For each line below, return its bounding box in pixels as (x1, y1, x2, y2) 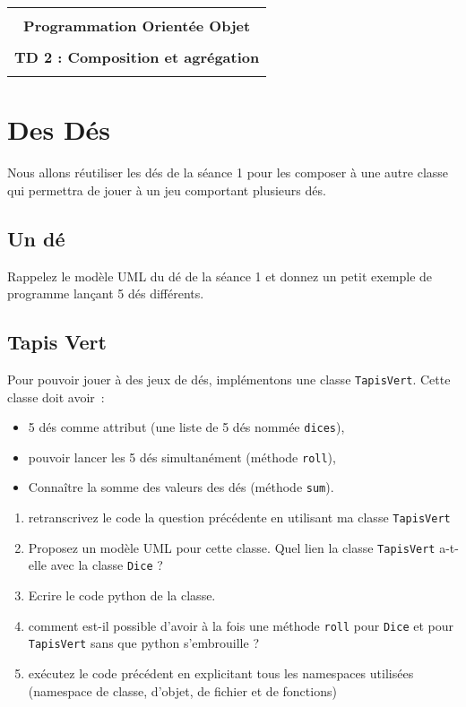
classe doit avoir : (7, 387, 105, 406)
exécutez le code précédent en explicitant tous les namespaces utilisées (28, 664, 414, 682)
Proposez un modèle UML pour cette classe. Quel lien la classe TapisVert (28, 538, 436, 556)
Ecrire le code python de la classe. (28, 586, 216, 605)
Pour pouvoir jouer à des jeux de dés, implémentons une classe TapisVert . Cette (7, 369, 451, 388)
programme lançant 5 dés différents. (7, 284, 204, 303)
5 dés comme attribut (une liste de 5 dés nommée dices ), (28, 418, 345, 436)
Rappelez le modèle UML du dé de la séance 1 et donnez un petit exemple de (7, 266, 433, 285)
